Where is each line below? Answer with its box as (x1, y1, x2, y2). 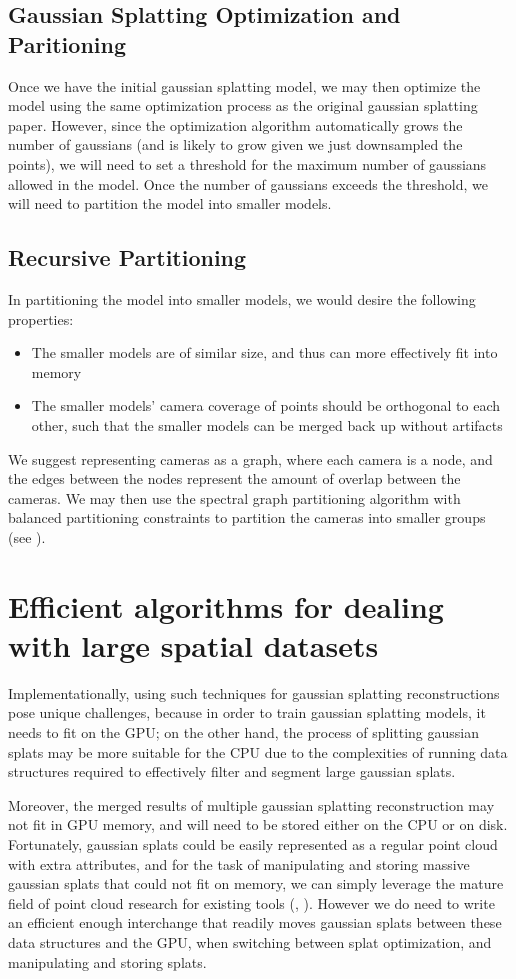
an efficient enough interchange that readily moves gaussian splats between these (8, 912, 502, 933)
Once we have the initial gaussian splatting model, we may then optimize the (8, 75, 481, 96)
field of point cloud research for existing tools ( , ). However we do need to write (8, 892, 495, 913)
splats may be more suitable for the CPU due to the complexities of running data (8, 741, 508, 762)
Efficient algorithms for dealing (8, 585, 444, 626)
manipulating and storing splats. (8, 951, 207, 972)
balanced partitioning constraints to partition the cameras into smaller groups (8, 507, 486, 528)
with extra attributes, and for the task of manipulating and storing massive (8, 853, 470, 874)
